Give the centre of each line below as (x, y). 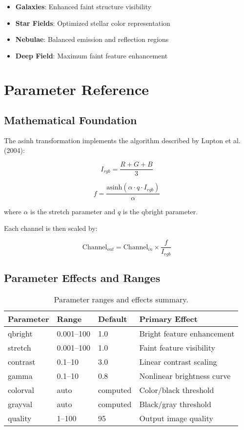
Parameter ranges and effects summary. (121, 299)
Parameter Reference (77, 89)
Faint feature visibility (177, 348)
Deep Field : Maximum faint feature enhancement (91, 55)
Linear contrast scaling (178, 362)
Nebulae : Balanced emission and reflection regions (92, 39)
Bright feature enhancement (187, 334)
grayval (20, 404)
